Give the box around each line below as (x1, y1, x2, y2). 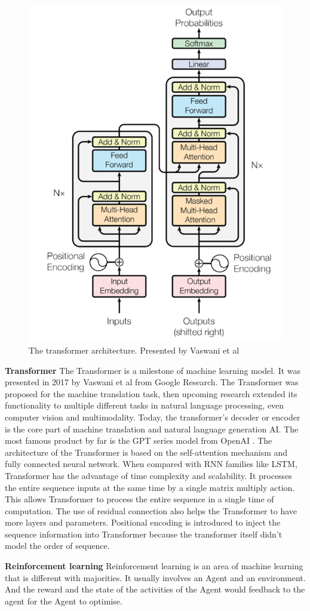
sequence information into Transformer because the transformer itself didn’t (5, 527, 283, 540)
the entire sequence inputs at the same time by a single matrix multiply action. (5, 481, 295, 493)
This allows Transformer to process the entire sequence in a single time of (5, 493, 274, 505)
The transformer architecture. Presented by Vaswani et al (29, 343, 240, 356)
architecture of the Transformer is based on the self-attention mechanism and (5, 446, 288, 458)
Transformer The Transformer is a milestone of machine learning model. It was (5, 364, 301, 376)
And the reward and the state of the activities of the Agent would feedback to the (5, 583, 305, 595)
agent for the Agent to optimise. (5, 594, 122, 607)
